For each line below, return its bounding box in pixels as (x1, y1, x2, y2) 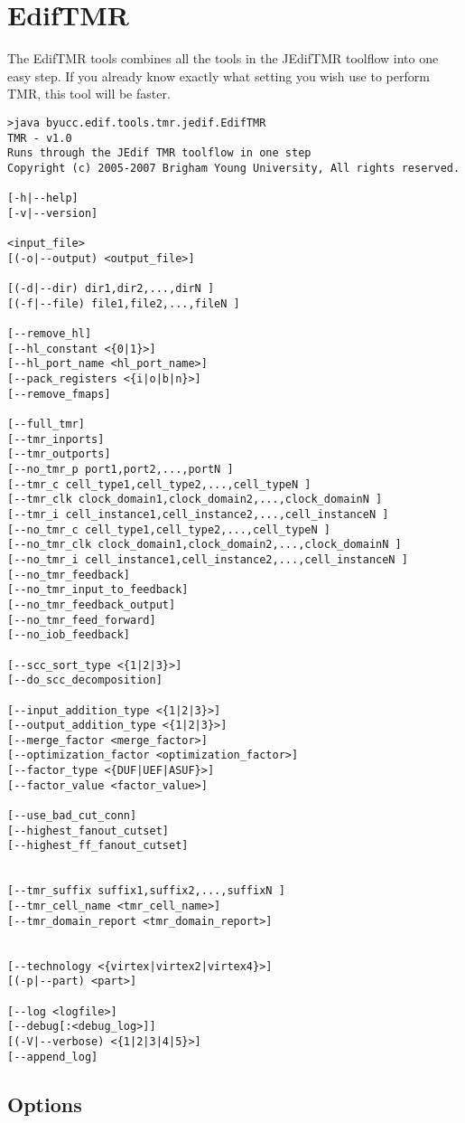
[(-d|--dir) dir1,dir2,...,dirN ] (7, 282, 215, 296)
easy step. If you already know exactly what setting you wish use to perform (7, 66, 430, 85)
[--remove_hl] (7, 327, 92, 341)
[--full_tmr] (7, 418, 85, 431)
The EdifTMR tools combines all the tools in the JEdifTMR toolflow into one (7, 49, 439, 68)
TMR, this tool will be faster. (7, 84, 171, 103)
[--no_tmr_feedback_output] (7, 598, 176, 611)
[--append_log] (7, 1050, 98, 1063)
